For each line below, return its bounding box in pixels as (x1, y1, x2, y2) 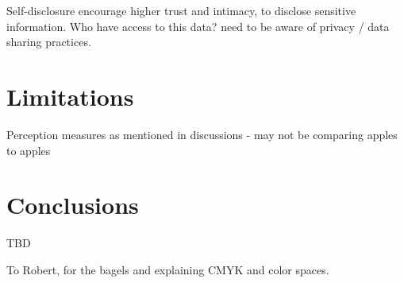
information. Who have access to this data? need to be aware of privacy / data (6, 17, 390, 34)
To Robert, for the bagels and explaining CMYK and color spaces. (6, 261, 329, 277)
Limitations (6, 79, 134, 112)
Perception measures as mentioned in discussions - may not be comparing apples (6, 126, 398, 142)
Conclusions (6, 188, 139, 221)
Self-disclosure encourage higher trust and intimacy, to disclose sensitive (6, 2, 356, 18)
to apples (6, 141, 51, 158)
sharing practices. (6, 33, 91, 50)
